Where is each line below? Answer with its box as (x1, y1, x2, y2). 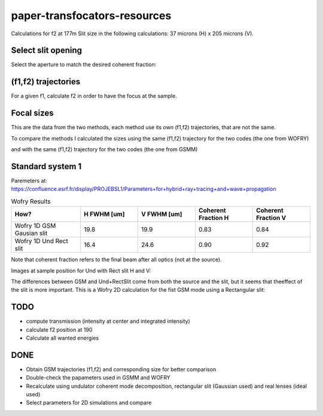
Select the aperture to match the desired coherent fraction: (11, 61, 157, 68)
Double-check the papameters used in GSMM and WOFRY (26, 374, 170, 381)
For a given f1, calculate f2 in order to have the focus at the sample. (11, 93, 178, 100)
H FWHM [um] (84, 210, 125, 218)
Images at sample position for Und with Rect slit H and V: (11, 267, 151, 274)
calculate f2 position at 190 (26, 326, 93, 333)
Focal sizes (11, 108, 54, 118)
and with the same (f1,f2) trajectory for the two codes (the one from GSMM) (11, 146, 198, 153)
